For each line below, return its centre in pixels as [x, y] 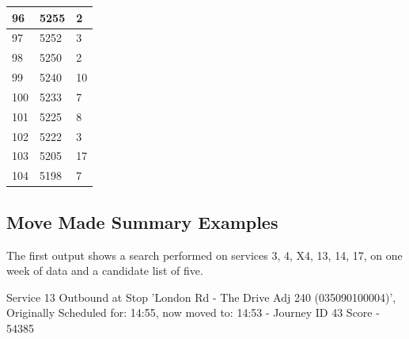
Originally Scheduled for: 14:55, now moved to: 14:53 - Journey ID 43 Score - [193, 312]
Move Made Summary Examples [142, 221]
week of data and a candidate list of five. [105, 270]
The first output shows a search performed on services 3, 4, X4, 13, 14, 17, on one [204, 255]
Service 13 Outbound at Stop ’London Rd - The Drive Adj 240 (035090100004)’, [201, 297]
